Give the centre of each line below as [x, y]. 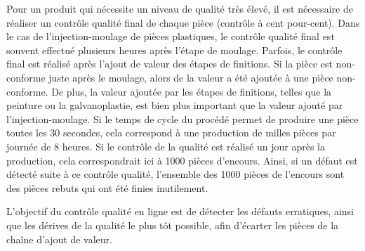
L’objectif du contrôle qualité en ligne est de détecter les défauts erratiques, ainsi [180, 211]
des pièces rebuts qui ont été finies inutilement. [107, 187]
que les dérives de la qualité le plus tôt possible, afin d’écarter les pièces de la [173, 225]
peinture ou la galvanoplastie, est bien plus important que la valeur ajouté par [175, 105]
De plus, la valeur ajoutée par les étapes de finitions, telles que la [192, 91]
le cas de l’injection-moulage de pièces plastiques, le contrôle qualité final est [171, 36]
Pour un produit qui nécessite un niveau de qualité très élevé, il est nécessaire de [180, 8]
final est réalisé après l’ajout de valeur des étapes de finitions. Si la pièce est [170, 64]
